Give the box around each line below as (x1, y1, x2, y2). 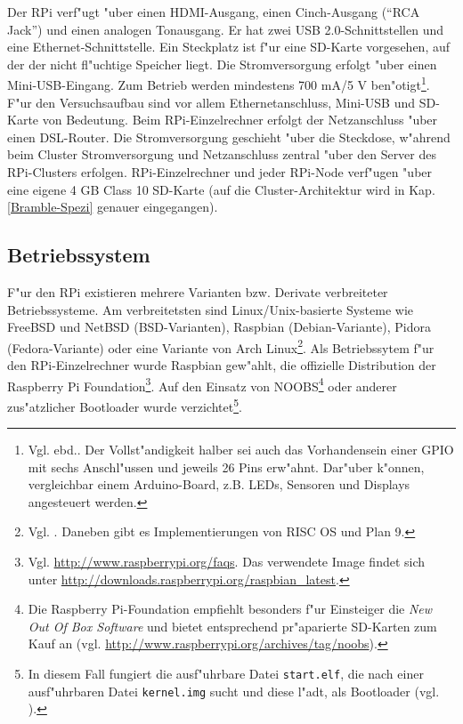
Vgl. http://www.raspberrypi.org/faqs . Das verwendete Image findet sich (28, 552, 426, 571)
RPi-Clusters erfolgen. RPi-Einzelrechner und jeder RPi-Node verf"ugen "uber (7, 163, 433, 181)
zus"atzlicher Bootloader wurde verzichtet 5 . (7, 394, 242, 415)
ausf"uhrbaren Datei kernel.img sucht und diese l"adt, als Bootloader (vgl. (28, 681, 440, 700)
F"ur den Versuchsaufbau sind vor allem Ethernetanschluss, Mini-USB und (7, 93, 415, 111)
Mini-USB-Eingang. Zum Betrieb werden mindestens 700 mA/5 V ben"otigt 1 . (7, 73, 430, 94)
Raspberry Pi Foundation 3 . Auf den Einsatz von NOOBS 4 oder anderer (7, 374, 397, 395)
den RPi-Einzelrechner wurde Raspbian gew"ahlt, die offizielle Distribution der (7, 356, 436, 374)
